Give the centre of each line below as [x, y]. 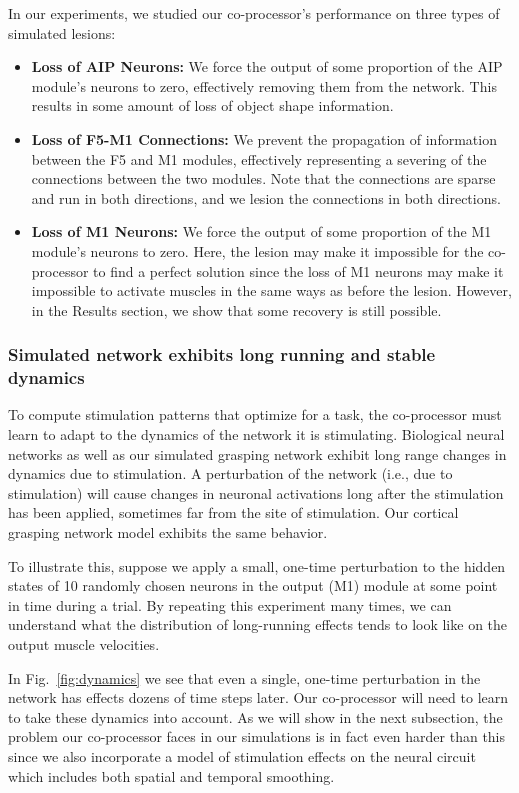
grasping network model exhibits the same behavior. [168, 532]
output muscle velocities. [84, 643]
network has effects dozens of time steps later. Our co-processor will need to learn [258, 697]
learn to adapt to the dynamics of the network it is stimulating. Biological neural [256, 434]
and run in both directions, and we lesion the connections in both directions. [266, 197]
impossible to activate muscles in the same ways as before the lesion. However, [271, 290]
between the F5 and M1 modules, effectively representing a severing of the [259, 158]
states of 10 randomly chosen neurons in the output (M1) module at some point [253, 585]
